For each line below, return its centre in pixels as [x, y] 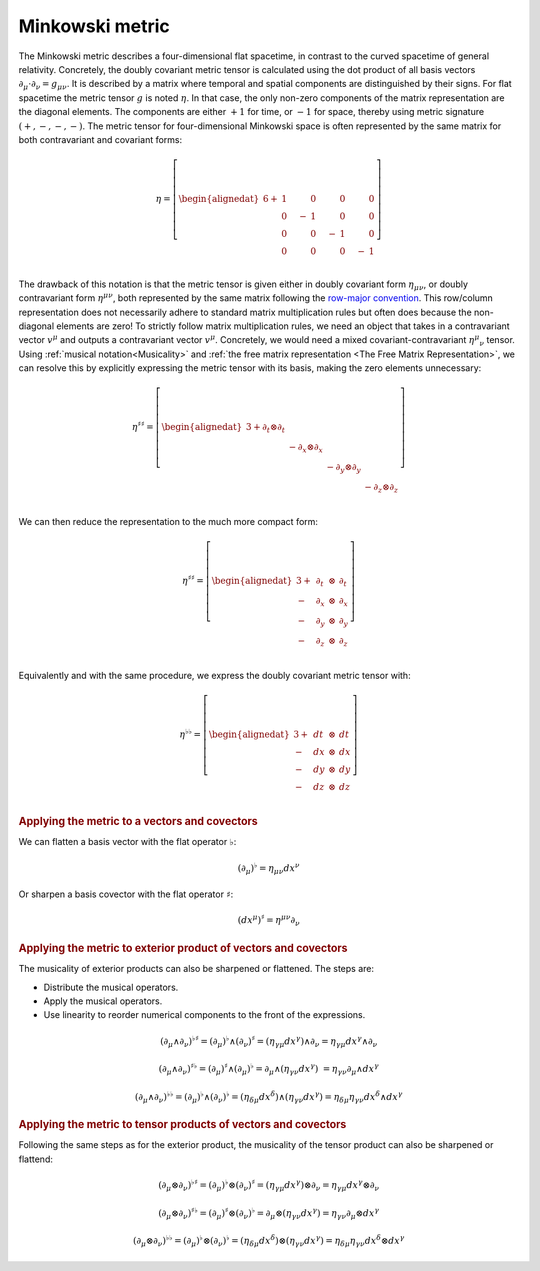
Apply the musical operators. [103, 1001]
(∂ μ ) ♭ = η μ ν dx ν [268, 868]
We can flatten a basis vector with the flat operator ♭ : [127, 842]
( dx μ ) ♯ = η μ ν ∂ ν [268, 921]
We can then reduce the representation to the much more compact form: [168, 522]
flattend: [36, 1159]
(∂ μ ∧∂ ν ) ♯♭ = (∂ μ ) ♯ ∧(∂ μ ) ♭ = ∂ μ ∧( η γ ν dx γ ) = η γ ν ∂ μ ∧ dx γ [269, 1069]
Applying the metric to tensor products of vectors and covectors [182, 1125]
